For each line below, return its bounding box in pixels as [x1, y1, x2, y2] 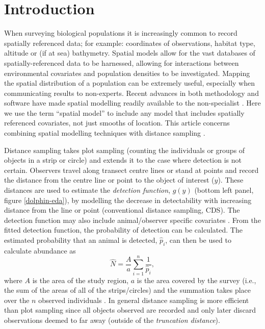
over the [4, 294, 30, 305]
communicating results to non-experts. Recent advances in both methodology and [4, 87, 259, 98]
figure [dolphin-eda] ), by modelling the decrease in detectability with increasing [4, 194, 252, 205]
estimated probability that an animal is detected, [4, 235, 157, 245]
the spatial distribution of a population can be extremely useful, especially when [4, 78, 255, 88]
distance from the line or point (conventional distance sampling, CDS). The [4, 205, 240, 215]
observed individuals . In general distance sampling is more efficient [38, 294, 249, 305]
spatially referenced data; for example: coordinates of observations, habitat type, [4, 37, 255, 48]
